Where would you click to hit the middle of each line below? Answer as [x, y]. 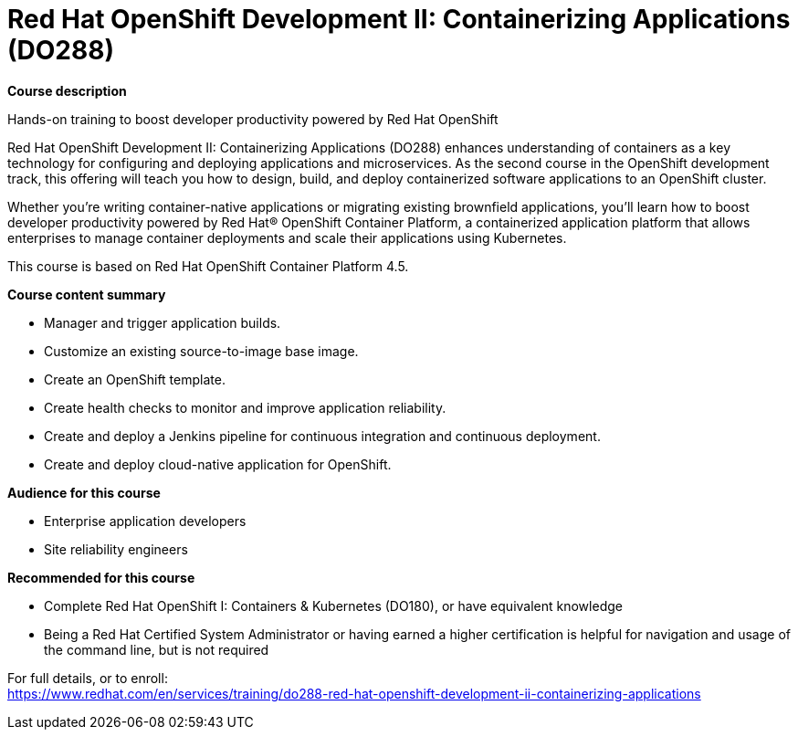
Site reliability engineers [116, 549]
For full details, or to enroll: [88, 678]
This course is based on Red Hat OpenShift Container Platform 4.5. [208, 266]
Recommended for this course [101, 577]
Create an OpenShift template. [135, 379]
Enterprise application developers [145, 521]
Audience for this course [84, 492]
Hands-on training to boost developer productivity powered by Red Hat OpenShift [253, 119]
